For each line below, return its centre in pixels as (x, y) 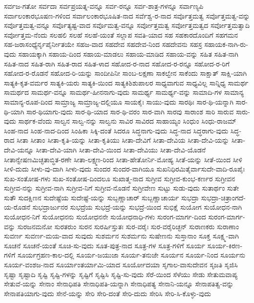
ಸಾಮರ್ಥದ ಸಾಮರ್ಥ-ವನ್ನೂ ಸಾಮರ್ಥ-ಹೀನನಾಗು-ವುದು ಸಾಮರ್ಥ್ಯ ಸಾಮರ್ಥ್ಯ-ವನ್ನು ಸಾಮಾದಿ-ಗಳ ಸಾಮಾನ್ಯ (124, 92)
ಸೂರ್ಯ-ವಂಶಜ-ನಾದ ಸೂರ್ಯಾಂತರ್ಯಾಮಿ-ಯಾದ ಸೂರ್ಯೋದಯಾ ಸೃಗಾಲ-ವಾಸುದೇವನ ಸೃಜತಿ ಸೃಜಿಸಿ (121, 265)
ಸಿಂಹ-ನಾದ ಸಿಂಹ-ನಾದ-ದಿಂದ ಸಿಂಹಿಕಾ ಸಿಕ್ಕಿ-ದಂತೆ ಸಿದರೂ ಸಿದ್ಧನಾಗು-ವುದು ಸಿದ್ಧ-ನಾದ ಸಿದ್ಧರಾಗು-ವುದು (116, 130)
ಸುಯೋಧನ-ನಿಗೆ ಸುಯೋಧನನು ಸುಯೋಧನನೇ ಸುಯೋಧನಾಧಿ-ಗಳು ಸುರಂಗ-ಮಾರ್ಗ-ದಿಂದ (105, 217)
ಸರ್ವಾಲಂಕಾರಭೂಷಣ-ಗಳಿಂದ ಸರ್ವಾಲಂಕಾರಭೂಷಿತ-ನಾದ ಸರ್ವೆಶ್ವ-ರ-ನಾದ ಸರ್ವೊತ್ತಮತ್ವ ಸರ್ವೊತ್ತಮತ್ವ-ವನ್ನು (127, 15)
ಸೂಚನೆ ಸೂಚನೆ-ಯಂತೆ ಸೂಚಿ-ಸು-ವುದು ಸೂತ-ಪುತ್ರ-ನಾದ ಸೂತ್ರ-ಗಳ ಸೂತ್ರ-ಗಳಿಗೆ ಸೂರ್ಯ (105, 245)
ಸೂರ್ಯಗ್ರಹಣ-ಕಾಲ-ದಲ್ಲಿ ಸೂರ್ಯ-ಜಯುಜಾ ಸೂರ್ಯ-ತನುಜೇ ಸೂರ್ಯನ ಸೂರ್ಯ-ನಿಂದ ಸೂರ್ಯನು (131, 255)
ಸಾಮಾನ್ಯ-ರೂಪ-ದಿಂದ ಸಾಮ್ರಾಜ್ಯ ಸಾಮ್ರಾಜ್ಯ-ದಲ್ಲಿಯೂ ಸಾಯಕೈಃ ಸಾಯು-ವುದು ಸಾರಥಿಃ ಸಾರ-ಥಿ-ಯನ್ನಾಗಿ (119, 101)
